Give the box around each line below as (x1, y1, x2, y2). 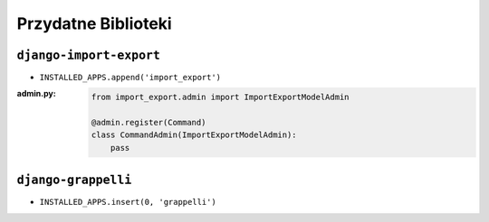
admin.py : (16, 88, 56, 99)
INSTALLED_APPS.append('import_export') (39, 72, 222, 83)
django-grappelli (16, 172, 132, 188)
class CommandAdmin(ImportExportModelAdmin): (91, 130, 298, 140)
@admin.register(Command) (91, 117, 206, 127)
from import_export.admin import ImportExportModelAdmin (91, 92, 350, 103)
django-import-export (16, 48, 160, 62)
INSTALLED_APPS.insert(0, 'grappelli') (39, 197, 216, 208)
